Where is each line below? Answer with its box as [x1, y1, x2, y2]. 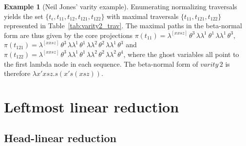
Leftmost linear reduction [4, 96, 179, 116]
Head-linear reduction [4, 130, 116, 145]
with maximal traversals [107, 11, 179, 21]
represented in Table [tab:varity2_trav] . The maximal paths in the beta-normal [4, 20, 242, 31]
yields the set [4, 11, 43, 21]
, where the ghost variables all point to [123, 49, 239, 59]
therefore [4, 68, 31, 78]
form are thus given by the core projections [4, 30, 132, 40]
